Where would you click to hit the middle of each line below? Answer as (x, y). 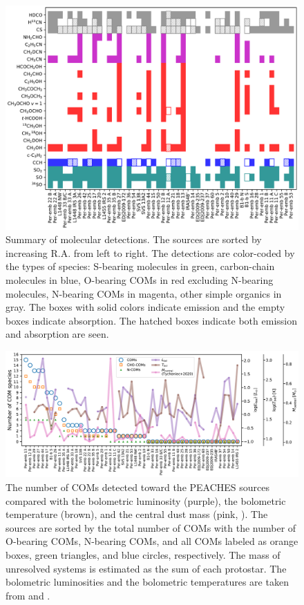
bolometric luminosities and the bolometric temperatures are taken (147, 582)
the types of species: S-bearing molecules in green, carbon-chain (140, 266)
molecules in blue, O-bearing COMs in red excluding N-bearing (140, 280)
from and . (28, 595)
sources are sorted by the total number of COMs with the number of (151, 527)
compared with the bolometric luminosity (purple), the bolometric (146, 500)
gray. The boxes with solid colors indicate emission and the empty (145, 307)
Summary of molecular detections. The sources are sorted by (134, 239)
